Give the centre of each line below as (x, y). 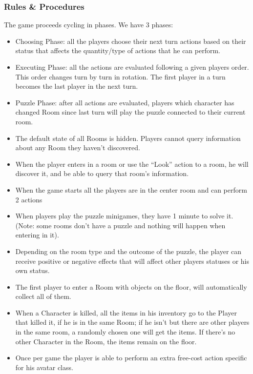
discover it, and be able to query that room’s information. (102, 173)
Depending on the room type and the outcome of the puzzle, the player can (128, 251)
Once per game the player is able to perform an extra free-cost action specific (131, 358)
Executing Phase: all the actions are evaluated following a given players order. (132, 67)
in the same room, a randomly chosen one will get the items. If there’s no (125, 332)
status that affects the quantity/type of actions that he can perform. (118, 50)
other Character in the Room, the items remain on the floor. (106, 341)
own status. (32, 270)
